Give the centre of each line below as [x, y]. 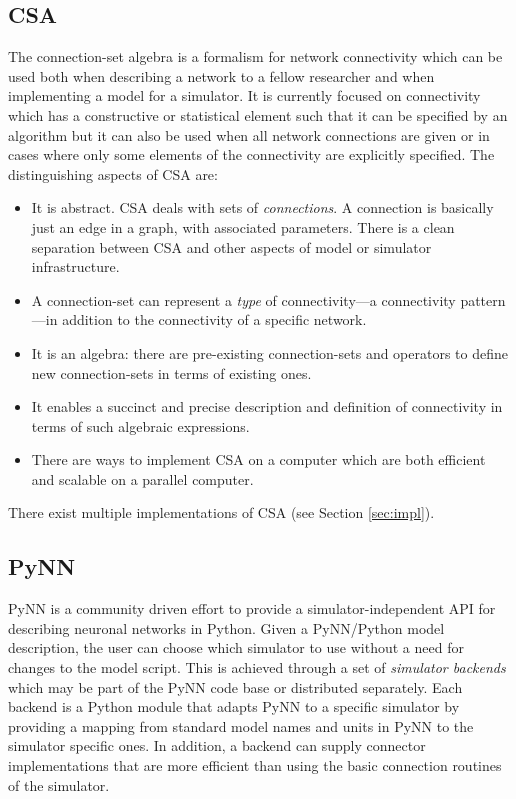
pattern [483, 299]
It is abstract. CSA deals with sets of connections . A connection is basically [262, 207]
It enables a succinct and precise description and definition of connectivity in [267, 406]
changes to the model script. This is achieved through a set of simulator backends [257, 667]
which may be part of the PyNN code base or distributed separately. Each [235, 686]
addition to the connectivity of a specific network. [214, 319]
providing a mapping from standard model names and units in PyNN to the [241, 725]
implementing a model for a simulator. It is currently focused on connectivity [244, 95]
